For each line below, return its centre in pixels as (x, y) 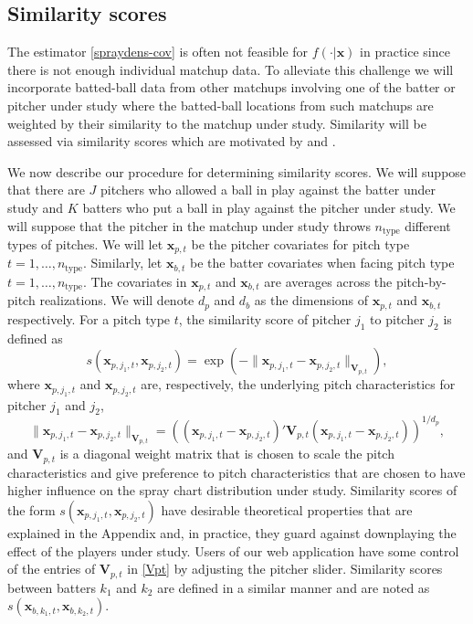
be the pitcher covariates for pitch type (300, 244)
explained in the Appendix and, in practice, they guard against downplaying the (232, 532)
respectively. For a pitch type (89, 318)
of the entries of (52, 569)
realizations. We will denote (117, 300)
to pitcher (397, 318)
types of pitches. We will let (85, 244)
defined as (35, 338)
